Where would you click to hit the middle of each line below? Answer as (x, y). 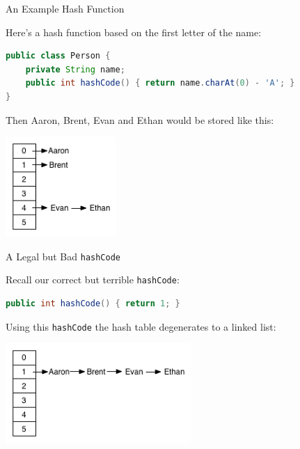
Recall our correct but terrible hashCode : (93, 279)
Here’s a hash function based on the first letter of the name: (134, 32)
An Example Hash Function (65, 8)
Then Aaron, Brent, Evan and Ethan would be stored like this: (140, 119)
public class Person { (58, 56)
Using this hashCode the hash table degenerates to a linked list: (141, 326)
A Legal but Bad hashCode (63, 256)
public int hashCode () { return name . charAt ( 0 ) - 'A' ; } (160, 83)
